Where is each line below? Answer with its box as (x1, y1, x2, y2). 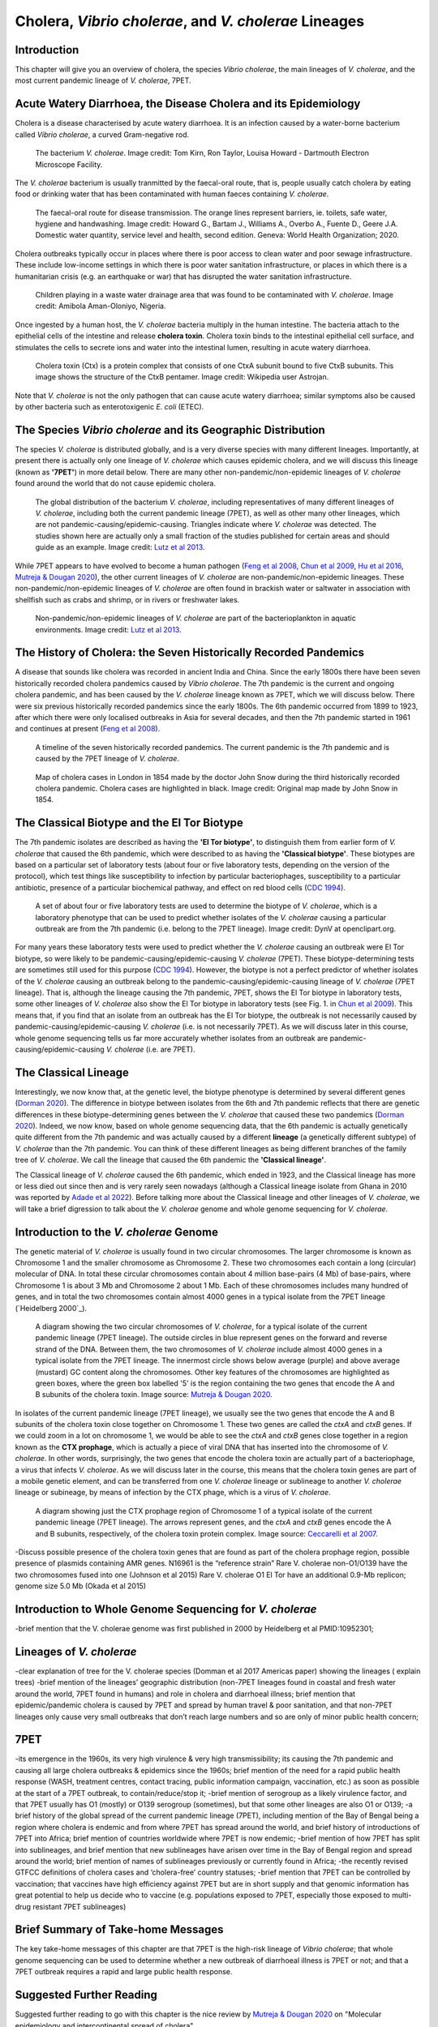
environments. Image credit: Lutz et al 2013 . (35, 624, 182, 634)
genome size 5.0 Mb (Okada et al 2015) (15, 1581, 146, 1591)
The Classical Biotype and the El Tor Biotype (15, 816, 243, 830)
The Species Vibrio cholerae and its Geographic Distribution (15, 422, 326, 437)
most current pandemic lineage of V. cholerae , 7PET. (15, 75, 191, 85)
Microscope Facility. (35, 159, 103, 169)
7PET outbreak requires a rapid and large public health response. (15, 1967, 233, 1977)
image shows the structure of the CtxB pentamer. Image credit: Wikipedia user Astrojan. (35, 372, 329, 382)
